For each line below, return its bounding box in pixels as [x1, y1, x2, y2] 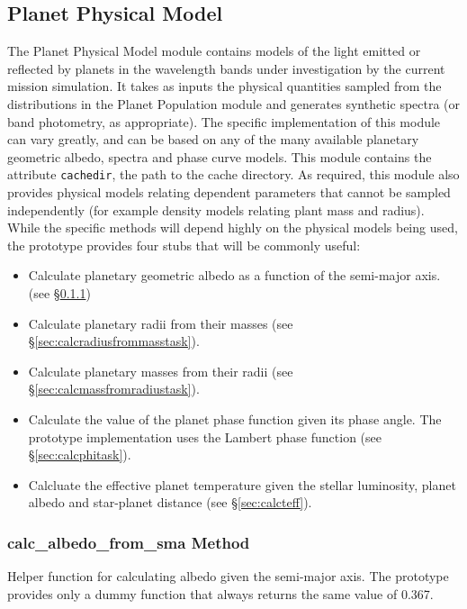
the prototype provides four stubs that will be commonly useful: [7, 235, 361, 254]
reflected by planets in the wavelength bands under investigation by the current [7, 59, 445, 77]
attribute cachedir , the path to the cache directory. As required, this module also [7, 165, 460, 184]
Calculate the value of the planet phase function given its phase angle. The [28, 409, 442, 428]
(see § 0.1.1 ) [28, 283, 91, 302]
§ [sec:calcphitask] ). [28, 445, 131, 464]
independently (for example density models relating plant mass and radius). [7, 200, 425, 219]
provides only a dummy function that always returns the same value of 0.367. [7, 584, 434, 603]
